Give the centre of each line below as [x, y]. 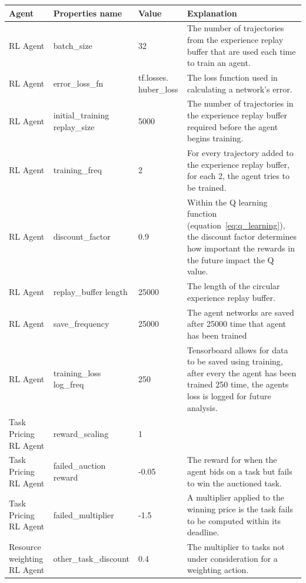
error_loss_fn [78, 83]
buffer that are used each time [241, 51]
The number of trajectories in [240, 103]
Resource [25, 547]
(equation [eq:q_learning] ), [236, 225]
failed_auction [79, 466]
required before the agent [232, 126]
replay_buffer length [90, 291]
